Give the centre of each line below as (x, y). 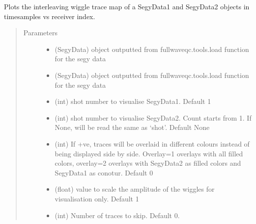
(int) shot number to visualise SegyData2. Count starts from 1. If (153, 117)
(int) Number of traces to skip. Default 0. (117, 215)
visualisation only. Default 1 (97, 198)
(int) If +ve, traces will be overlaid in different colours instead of (152, 143)
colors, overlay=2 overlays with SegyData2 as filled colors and (148, 163)
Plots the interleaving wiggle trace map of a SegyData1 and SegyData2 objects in (127, 6)
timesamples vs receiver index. (50, 16)
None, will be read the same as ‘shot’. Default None (132, 127)
